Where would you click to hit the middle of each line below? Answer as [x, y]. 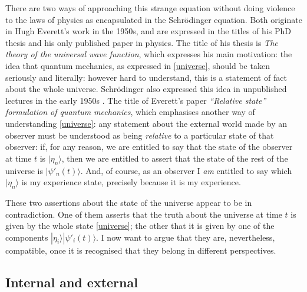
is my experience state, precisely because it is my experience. [131, 182]
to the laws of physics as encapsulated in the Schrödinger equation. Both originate [154, 19]
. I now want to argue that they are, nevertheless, [186, 237]
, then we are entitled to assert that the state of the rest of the [175, 158]
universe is [24, 170]
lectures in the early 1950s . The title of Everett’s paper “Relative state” [136, 100]
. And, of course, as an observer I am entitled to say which [186, 170]
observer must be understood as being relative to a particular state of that [140, 135]
